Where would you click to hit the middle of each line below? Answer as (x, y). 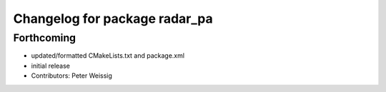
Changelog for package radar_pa (113, 19)
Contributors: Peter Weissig (71, 76)
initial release (51, 66)
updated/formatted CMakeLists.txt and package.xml (108, 56)
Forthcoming (45, 38)
